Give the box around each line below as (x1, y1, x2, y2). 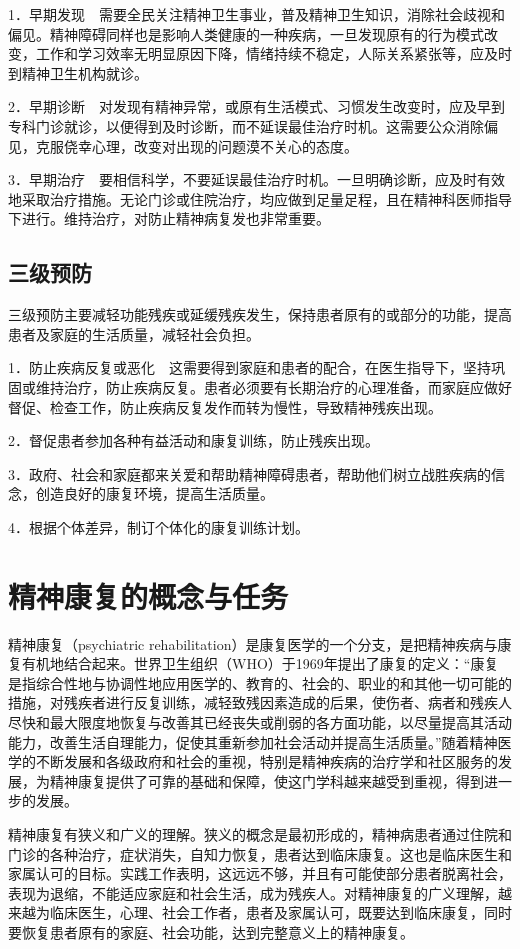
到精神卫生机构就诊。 (8, 62, 148, 83)
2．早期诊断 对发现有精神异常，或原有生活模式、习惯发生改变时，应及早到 (8, 96, 505, 117)
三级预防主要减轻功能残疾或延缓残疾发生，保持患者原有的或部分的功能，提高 (8, 304, 512, 325)
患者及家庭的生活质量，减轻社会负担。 (8, 323, 260, 344)
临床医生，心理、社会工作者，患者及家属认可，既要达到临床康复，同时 (49, 902, 512, 923)
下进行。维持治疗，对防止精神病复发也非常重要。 (8, 208, 330, 229)
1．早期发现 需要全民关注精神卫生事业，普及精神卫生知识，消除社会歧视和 (8, 4, 505, 24)
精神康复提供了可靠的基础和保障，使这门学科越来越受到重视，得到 (49, 770, 484, 791)
